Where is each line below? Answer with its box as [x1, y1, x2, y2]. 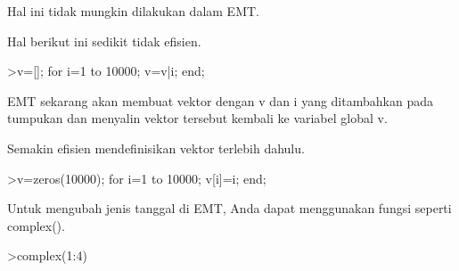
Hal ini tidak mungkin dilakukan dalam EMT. [7, 2, 259, 20]
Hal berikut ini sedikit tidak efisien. [7, 31, 201, 50]
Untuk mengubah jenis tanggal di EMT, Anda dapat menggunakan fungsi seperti [7, 199, 452, 218]
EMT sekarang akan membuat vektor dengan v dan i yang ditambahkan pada [7, 91, 433, 110]
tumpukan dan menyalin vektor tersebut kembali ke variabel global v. [7, 109, 388, 127]
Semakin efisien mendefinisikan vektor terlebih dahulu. [7, 138, 305, 157]
